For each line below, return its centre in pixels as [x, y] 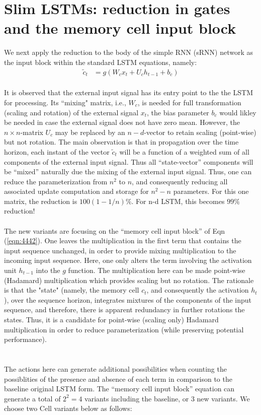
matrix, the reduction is [41, 201]
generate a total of [32, 398]
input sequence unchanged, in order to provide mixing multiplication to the [120, 250]
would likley [238, 112]
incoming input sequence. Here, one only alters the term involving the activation [128, 260]
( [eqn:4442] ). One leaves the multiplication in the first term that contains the [123, 240]
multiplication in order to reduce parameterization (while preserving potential [124, 329]
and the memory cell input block [120, 28]
